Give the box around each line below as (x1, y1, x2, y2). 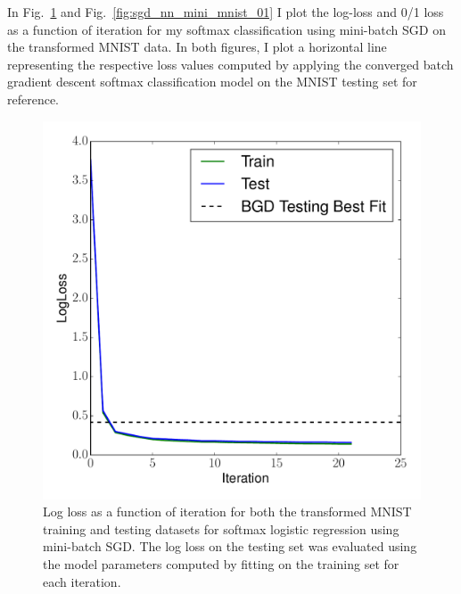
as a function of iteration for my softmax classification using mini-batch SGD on (7, 20, 446, 38)
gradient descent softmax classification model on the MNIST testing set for (7, 72, 417, 91)
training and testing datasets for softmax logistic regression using (43, 519, 399, 538)
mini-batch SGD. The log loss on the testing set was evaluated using (43, 537, 417, 556)
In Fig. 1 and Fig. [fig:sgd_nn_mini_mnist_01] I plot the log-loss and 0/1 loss (7, 3, 444, 21)
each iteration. (43, 572, 121, 590)
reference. (7, 89, 60, 108)
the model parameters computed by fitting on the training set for (43, 554, 399, 573)
